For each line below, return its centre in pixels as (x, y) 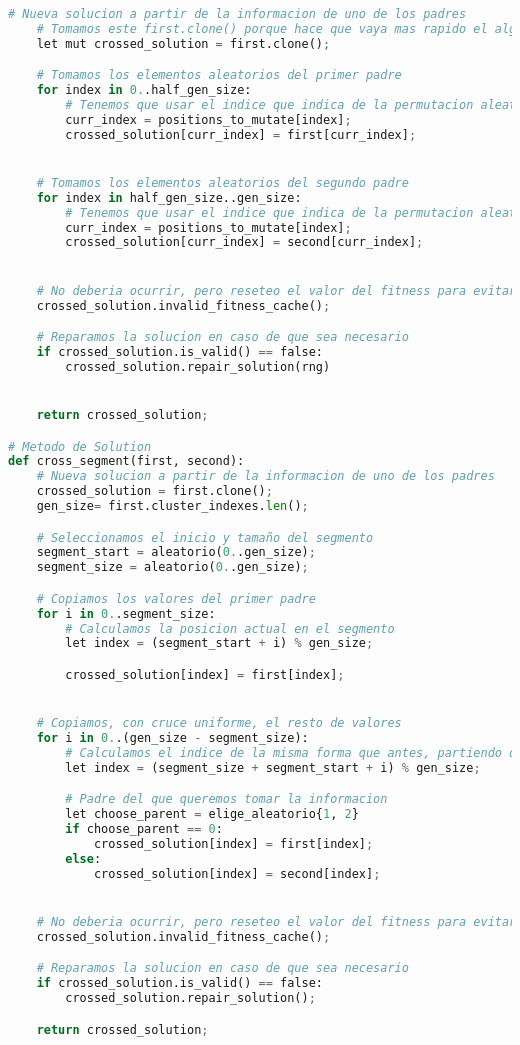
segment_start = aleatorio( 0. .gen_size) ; (176, 552)
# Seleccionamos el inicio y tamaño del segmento (205, 537)
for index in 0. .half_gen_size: (144, 90)
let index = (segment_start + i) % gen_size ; (219, 643)
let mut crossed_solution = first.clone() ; (183, 43)
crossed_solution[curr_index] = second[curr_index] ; (244, 242)
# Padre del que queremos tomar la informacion (226, 799)
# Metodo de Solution (80, 446)
